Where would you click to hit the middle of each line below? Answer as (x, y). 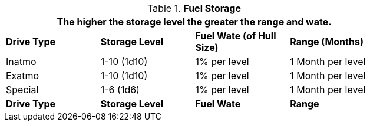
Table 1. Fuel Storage (194, 8)
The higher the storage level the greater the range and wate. (194, 22)
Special (22, 90)
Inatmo (21, 62)
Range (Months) (327, 42)
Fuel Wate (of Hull (236, 36)
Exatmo (23, 76)
